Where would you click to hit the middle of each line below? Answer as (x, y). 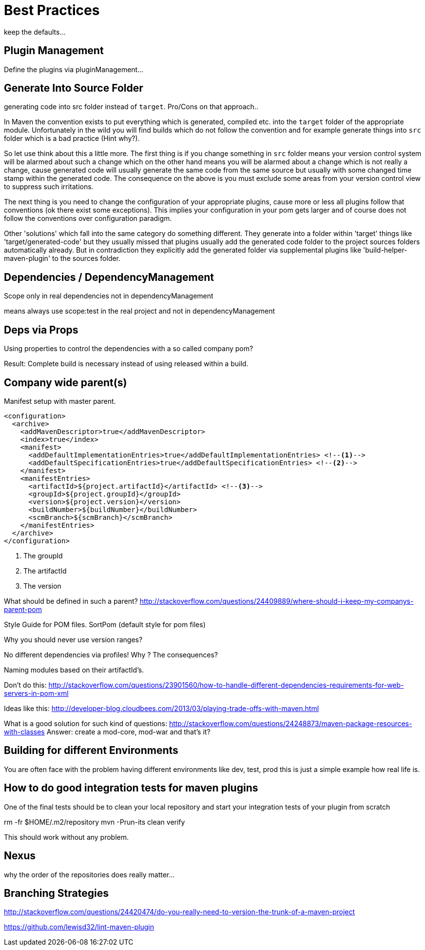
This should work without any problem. (67, 837)
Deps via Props (41, 330)
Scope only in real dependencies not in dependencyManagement (109, 296)
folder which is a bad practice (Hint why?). (72, 139)
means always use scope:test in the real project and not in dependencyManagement (140, 311)
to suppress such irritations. (49, 187)
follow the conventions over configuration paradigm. (88, 218)
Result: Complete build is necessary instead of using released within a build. (126, 364)
